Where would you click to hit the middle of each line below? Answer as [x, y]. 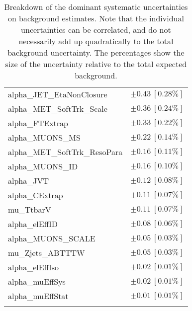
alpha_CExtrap [36, 195]
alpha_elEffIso [34, 267]
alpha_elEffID [33, 224]
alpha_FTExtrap [38, 123]
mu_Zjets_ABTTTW [47, 253]
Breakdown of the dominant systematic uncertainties [96, 7]
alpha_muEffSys [37, 281]
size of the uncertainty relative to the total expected [96, 64]
